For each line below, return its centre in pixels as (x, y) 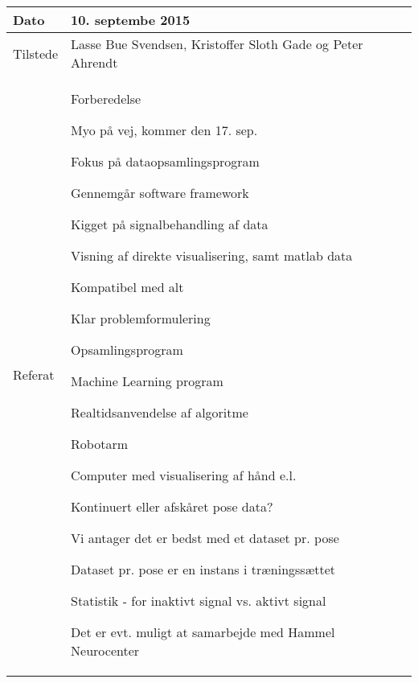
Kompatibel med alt (127, 287)
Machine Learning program (147, 381)
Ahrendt (94, 62)
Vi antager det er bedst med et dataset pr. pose (205, 538)
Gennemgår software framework (160, 193)
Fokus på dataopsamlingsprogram (165, 161)
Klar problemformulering (141, 318)
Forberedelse (106, 99)
